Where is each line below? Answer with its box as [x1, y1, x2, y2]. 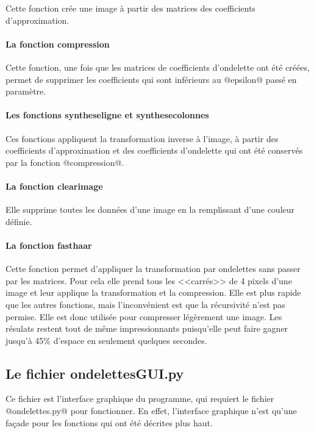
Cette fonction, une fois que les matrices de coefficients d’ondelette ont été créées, [5, 60, 310, 73]
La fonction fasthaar [5, 238, 92, 251]
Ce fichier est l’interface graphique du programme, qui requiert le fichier [5, 392, 274, 405]
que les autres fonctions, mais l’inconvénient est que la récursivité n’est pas [5, 298, 285, 310]
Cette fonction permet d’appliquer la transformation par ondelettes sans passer [5, 262, 301, 275]
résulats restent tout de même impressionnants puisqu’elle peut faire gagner [5, 322, 288, 335]
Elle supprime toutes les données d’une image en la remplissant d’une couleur [5, 203, 295, 216]
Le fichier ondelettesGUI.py [5, 363, 184, 382]
